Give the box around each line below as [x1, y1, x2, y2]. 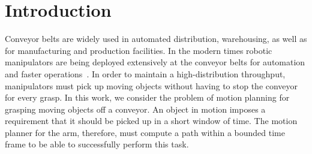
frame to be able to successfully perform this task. [5, 138, 189, 150]
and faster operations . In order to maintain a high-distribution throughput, [5, 67, 286, 80]
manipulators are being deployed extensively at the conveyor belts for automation [5, 56, 305, 68]
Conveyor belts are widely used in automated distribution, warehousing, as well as [5, 32, 307, 45]
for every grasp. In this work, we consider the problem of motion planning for [5, 91, 290, 104]
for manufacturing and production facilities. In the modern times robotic [5, 44, 272, 56]
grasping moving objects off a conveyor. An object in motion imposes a [5, 102, 266, 115]
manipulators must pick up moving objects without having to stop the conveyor [5, 79, 298, 92]
